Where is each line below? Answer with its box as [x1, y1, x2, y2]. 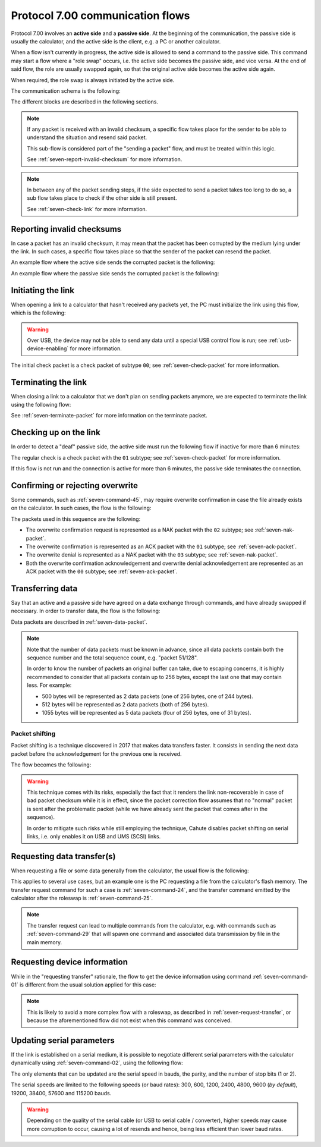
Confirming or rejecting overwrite [11, 480, 138, 491]
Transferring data [11, 583, 78, 593]
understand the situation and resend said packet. [27, 134, 147, 141]
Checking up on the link [11, 428, 100, 438]
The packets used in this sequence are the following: [11, 515, 141, 523]
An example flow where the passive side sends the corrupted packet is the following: [11, 269, 219, 276]
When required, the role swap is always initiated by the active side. [11, 76, 175, 83]
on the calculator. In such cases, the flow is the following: [11, 504, 152, 511]
